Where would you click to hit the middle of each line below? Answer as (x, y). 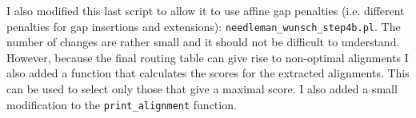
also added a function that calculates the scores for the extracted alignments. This (208, 73)
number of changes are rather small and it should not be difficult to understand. (203, 42)
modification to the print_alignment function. (122, 104)
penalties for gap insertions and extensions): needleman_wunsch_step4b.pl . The (204, 26)
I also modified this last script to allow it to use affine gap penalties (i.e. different (206, 10)
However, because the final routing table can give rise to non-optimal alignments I (208, 57)
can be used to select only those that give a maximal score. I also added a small (202, 89)
